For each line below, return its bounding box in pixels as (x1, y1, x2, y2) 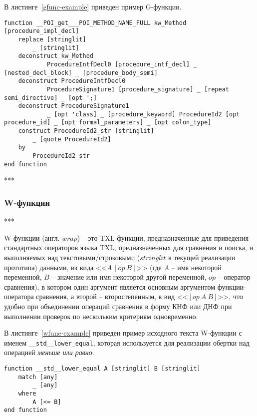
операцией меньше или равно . (4, 347, 94, 358)
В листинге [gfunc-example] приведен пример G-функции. (4, 1, 182, 11)
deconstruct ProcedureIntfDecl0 (18, 77, 126, 85)
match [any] (18, 373, 58, 381)
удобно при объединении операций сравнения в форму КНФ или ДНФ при (4, 301, 232, 311)
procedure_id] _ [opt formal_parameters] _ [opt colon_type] (4, 119, 212, 126)
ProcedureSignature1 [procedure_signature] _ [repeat (46, 85, 230, 93)
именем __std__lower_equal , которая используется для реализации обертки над (4, 337, 250, 348)
